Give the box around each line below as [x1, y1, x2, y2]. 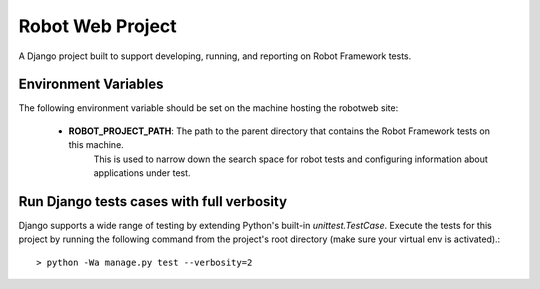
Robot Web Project [18, 15, 177, 37]
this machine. [68, 139, 124, 151]
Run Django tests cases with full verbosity [18, 193, 288, 210]
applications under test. [93, 167, 191, 179]
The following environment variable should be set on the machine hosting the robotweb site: [18, 102, 399, 114]
